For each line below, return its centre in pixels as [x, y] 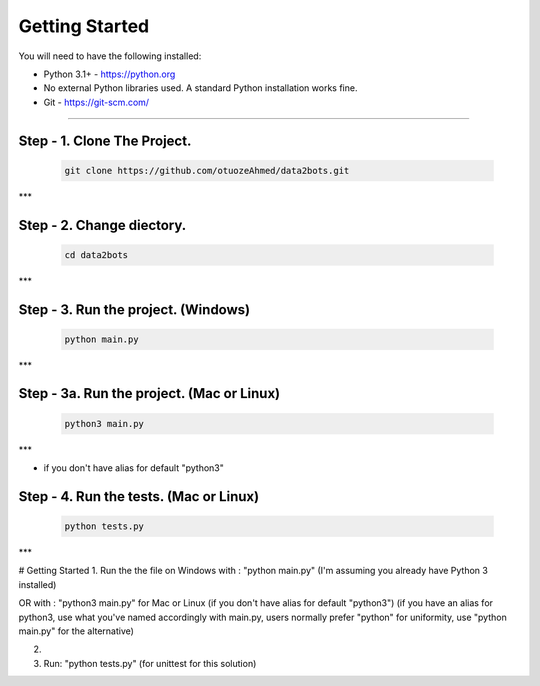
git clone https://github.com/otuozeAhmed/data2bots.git [207, 170]
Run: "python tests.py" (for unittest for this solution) [150, 663]
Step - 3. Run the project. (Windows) [134, 309]
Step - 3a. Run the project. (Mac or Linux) [149, 393]
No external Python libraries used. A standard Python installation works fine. [200, 88]
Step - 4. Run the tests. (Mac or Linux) [139, 496]
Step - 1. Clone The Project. [105, 140]
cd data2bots [96, 254]
